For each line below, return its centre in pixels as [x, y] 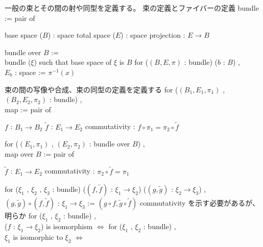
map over [19, 153]
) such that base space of [73, 62]
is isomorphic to [38, 237]
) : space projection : [153, 35]
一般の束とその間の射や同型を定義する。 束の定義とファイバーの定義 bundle [132, 8]
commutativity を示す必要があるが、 [200, 203]
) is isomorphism [67, 226]
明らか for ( [23, 216]
